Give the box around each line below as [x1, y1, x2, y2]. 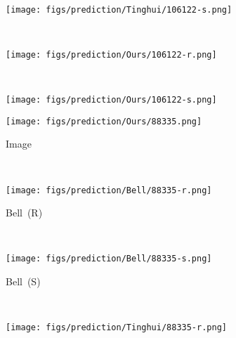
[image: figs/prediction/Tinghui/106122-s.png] [6, 4, 232, 15]
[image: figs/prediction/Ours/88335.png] [6, 116, 202, 126]
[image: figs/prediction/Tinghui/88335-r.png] [6, 323, 227, 333]
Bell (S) [6, 274, 41, 289]
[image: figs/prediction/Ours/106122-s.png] [6, 95, 217, 105]
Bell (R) [6, 205, 43, 220]
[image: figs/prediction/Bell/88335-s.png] [6, 254, 212, 264]
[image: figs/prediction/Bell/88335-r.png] [6, 185, 212, 195]
